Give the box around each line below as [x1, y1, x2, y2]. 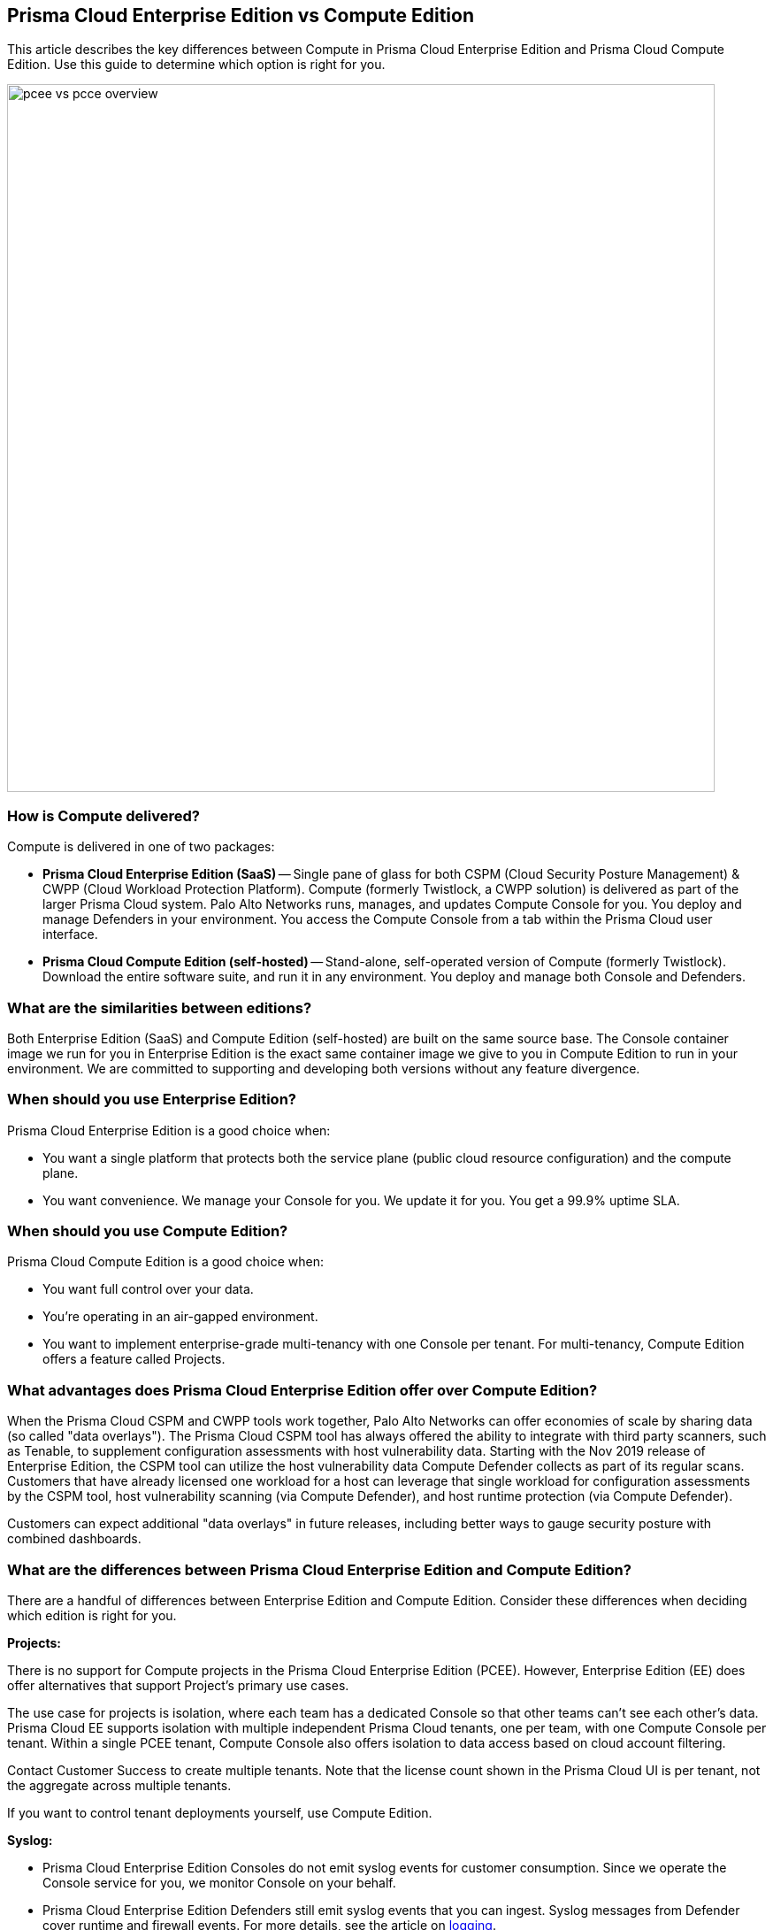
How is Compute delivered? [7, 806, 200, 825]
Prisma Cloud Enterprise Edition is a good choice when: [7, 1122, 331, 1138]
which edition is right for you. [7, 1607, 177, 1623]
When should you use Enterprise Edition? [7, 1090, 296, 1109]
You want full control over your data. [42, 1281, 254, 1297]
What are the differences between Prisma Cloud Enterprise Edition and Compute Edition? [7, 1560, 631, 1579]
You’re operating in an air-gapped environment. [42, 1309, 318, 1325]
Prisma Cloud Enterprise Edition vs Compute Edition [7, 4, 474, 27]
